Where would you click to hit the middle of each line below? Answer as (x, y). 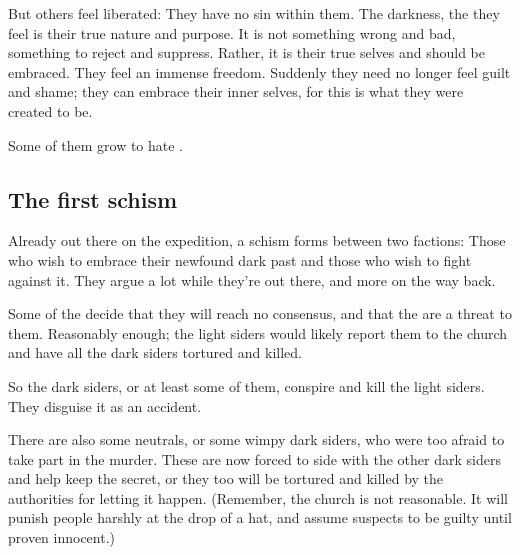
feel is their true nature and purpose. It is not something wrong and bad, (232, 32)
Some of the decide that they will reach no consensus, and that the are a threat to (260, 313)
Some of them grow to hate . (96, 144)
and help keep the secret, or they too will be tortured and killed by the (226, 478)
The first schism (93, 198)
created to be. (50, 110)
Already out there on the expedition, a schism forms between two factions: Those (257, 240)
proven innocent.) (62, 537)
